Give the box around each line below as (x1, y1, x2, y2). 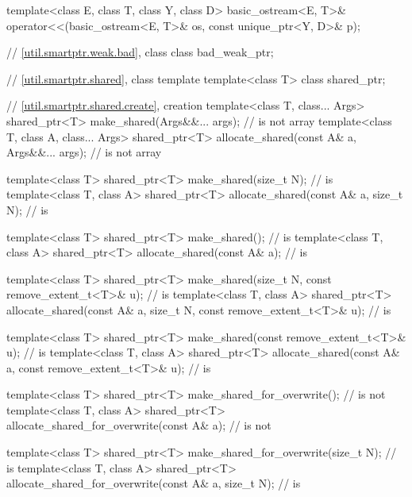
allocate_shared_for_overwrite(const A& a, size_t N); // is (6, 475, 301, 491)
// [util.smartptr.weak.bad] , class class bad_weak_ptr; (6, 44, 274, 60)
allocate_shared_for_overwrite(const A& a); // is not (6, 417, 271, 433)
